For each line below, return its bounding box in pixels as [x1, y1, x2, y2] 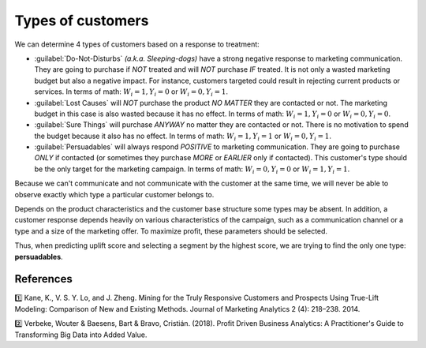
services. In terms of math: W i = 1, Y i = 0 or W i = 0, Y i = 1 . [34, 87, 229, 98]
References [14, 272, 73, 286]
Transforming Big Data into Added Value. [14, 330, 148, 339]
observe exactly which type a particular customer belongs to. [14, 189, 215, 199]
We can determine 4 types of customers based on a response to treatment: [14, 39, 260, 49]
